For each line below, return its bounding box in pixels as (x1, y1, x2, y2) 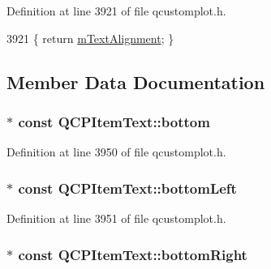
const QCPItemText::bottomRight (18, 244, 247, 264)
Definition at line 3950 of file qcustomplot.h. (6, 143, 226, 160)
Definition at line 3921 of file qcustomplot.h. (6, 2, 226, 19)
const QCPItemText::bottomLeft (18, 177, 237, 198)
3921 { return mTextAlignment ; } (6, 29, 174, 46)
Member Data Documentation (6, 69, 265, 94)
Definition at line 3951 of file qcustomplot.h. (6, 210, 226, 226)
